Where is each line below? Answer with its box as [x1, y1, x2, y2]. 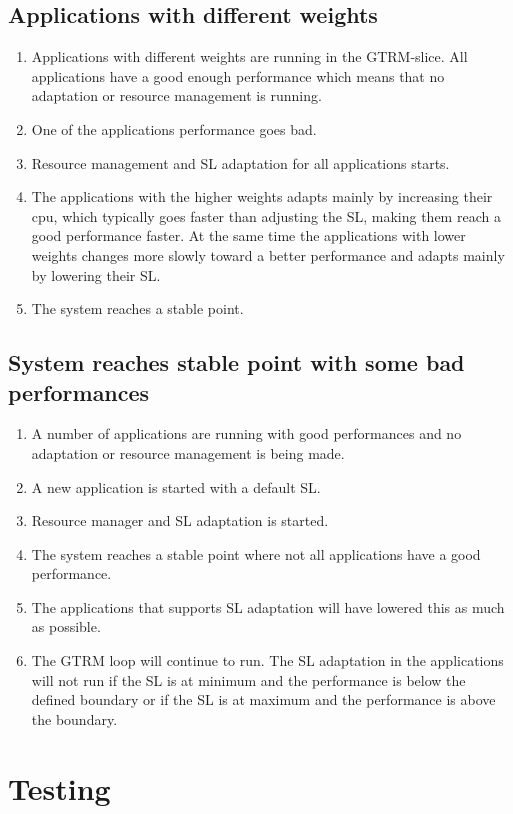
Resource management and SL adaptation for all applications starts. [31, 152, 450, 173]
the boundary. [31, 708, 118, 729]
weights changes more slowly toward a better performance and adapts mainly [31, 244, 505, 265]
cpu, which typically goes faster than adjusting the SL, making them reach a [31, 205, 501, 226]
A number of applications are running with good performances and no [31, 423, 462, 444]
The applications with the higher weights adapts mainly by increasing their [31, 186, 493, 207]
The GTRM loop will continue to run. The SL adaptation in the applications [31, 650, 504, 671]
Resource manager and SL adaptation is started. [31, 510, 329, 531]
